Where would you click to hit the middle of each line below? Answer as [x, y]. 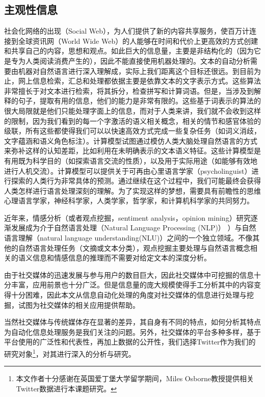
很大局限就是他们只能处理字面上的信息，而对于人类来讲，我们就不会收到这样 [132, 110]
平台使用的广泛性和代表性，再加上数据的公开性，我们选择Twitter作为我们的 [130, 342]
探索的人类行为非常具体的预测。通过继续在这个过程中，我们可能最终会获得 [136, 181]
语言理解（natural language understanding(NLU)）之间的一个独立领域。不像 [128, 238]
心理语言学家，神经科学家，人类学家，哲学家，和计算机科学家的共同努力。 [129, 201]
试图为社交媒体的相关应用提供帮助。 [79, 305]
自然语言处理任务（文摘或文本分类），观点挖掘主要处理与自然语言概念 [134, 247]
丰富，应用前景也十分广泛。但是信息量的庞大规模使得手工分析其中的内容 [132, 285]
